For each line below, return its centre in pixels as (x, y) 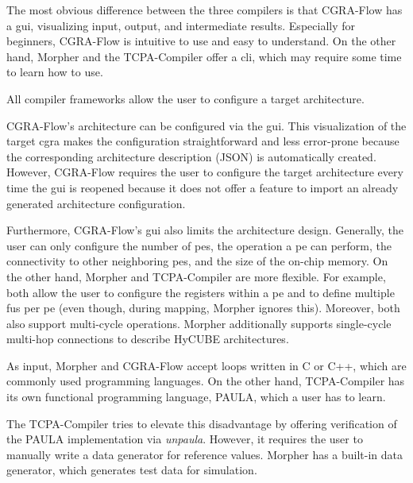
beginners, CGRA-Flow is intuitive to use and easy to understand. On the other (201, 41)
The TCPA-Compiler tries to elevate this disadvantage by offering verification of (202, 423)
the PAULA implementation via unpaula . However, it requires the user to (185, 439)
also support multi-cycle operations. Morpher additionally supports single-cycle (199, 323)
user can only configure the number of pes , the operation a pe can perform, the (199, 245)
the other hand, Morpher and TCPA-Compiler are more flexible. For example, (196, 276)
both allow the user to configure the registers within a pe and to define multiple (201, 292)
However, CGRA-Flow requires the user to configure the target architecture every (205, 172)
